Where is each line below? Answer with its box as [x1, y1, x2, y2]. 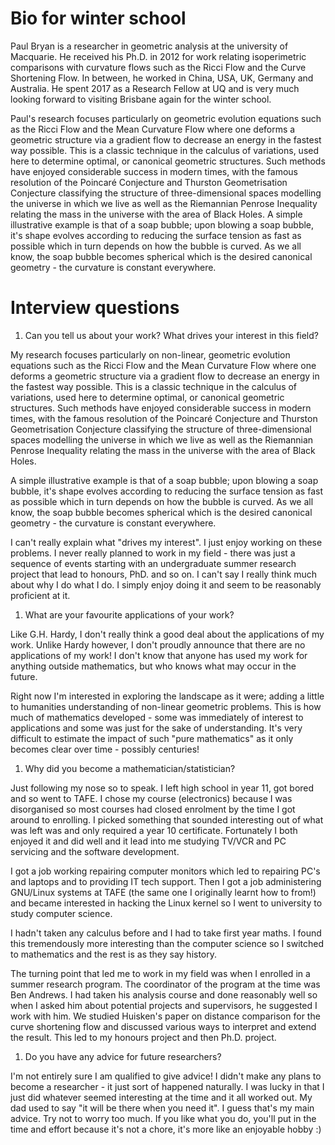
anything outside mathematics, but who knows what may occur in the [10, 660, 297, 672]
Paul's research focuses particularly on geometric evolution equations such [10, 112, 322, 124]
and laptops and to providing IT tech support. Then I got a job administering [10, 875, 322, 887]
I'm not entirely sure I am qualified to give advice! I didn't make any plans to [10, 1070, 322, 1082]
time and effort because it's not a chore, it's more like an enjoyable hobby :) [10, 1123, 322, 1135]
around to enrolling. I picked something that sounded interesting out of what [10, 813, 324, 826]
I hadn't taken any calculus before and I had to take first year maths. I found [10, 927, 322, 939]
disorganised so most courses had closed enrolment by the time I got [10, 803, 296, 815]
